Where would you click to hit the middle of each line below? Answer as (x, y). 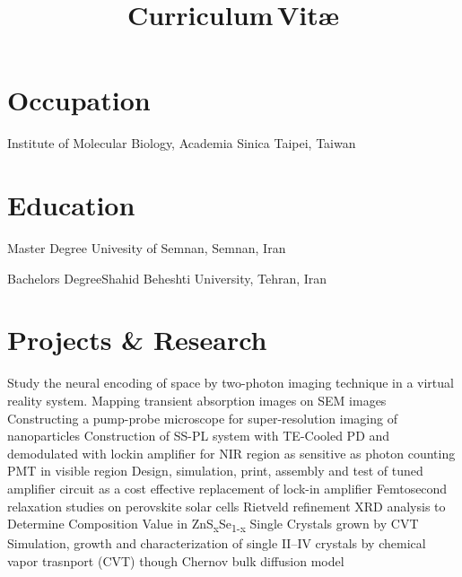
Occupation (79, 100)
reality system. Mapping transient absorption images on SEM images (197, 400)
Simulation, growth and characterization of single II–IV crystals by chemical (217, 543)
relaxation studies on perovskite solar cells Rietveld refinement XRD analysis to (227, 506)
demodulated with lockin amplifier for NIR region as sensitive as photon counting (231, 453)
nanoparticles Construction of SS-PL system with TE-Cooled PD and (199, 436)
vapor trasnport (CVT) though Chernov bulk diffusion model (176, 560)
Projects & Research (137, 340)
